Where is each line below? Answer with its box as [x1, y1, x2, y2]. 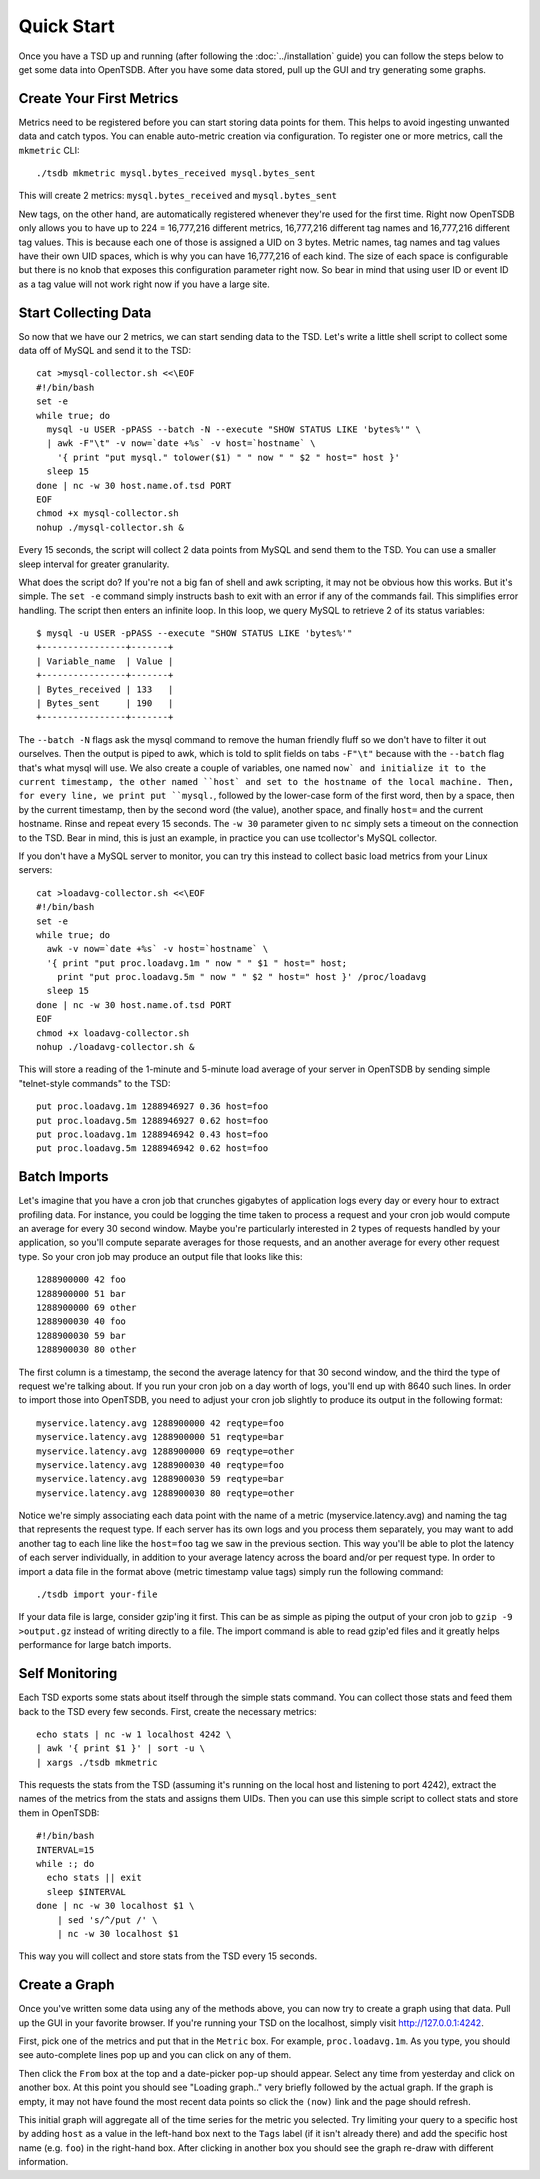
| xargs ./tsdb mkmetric [36, 1756, 158, 1768]
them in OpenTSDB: [18, 1806, 100, 1819]
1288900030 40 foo [36, 1316, 127, 1327]
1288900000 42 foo [36, 1274, 127, 1285]
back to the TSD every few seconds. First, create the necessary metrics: [18, 1705, 317, 1717]
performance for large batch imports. [18, 1639, 172, 1651]
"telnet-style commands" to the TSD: [18, 1077, 171, 1089]
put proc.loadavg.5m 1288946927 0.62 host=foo [36, 1115, 269, 1126]
